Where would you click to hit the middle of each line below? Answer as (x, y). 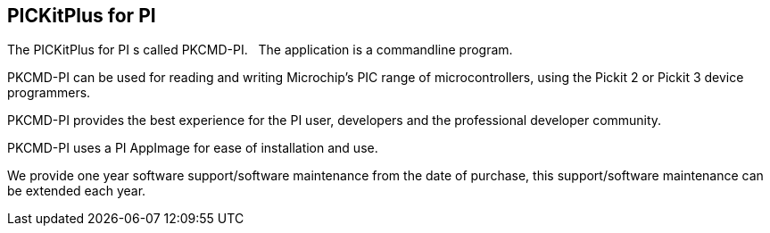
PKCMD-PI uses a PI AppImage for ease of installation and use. (193, 148)
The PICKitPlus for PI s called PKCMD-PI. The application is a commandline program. (260, 50)
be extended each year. (77, 191)
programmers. (49, 93)
